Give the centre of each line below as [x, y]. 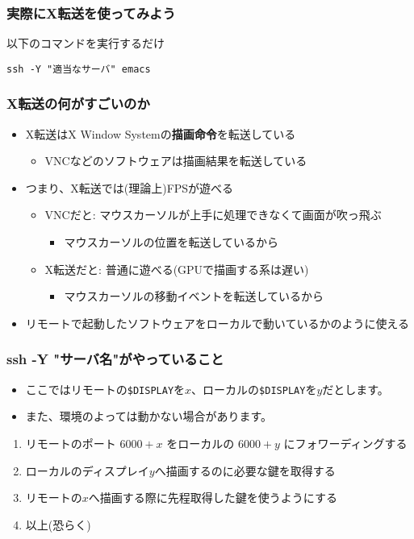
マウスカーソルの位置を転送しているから [171, 242]
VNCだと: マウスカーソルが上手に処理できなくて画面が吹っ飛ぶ [213, 215]
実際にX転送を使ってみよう [91, 12]
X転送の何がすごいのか [78, 104]
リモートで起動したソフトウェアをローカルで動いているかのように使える [217, 323]
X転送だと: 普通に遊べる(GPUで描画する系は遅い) [177, 269]
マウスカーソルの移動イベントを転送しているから [194, 296]
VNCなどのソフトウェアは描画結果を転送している [176, 161]
